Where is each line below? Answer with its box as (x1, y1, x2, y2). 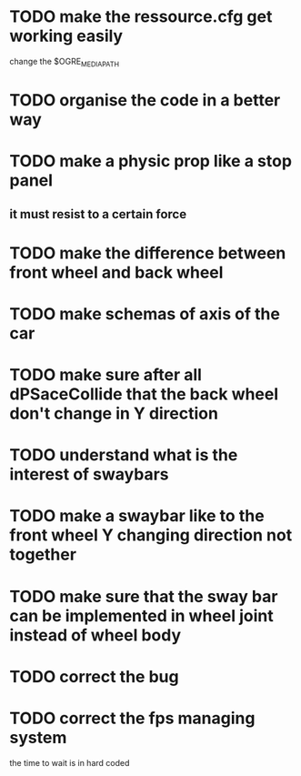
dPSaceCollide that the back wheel (9, 384, 279, 405)
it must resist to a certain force (9, 207, 187, 222)
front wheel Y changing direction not (9, 525, 293, 546)
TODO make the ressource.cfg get (9, 6, 273, 27)
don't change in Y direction (9, 403, 218, 424)
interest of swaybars (9, 464, 169, 485)
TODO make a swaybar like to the (9, 506, 266, 527)
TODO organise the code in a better (9, 89, 281, 110)
